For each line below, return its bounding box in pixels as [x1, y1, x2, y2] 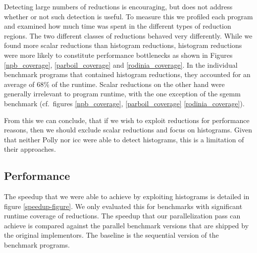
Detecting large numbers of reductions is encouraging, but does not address [4, 1, 233, 11]
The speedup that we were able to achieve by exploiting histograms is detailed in [4, 191, 250, 202]
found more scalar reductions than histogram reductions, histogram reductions [4, 40, 242, 50]
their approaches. [4, 144, 56, 154]
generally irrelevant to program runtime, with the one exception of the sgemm [4, 88, 241, 99]
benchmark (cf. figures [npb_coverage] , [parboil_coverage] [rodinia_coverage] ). [4, 98, 245, 108]
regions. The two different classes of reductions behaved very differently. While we [4, 30, 253, 41]
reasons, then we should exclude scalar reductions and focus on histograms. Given [4, 125, 252, 135]
